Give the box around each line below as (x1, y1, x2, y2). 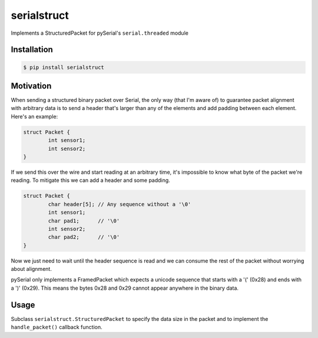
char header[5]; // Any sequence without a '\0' (48, 201, 191, 207)
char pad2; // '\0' (48, 234, 120, 241)
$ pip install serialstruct (23, 64, 104, 71)
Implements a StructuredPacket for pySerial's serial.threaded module (11, 29, 188, 37)
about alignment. (11, 266, 52, 273)
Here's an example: (11, 112, 58, 120)
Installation (11, 45, 53, 55)
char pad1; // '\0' (48, 217, 120, 224)
